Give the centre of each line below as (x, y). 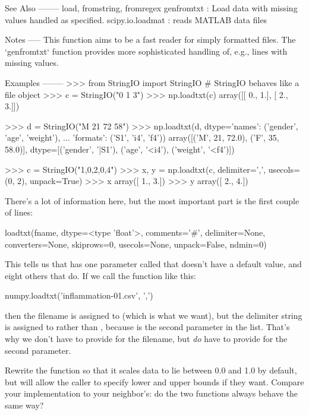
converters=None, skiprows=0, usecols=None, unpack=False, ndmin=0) (136, 244)
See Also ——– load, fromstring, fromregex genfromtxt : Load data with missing (151, 8)
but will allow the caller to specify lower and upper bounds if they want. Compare (154, 381)
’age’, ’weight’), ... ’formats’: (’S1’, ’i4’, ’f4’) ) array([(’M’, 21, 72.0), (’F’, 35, (142, 137)
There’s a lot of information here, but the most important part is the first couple (152, 200)
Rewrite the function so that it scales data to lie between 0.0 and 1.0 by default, (151, 370)
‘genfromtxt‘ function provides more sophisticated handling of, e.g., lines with (146, 51)
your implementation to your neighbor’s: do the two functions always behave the (152, 393)
